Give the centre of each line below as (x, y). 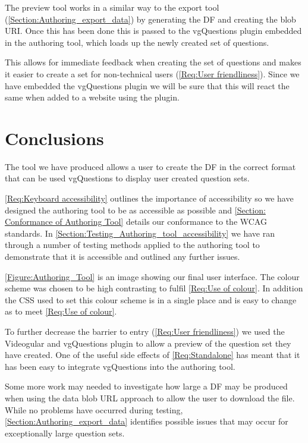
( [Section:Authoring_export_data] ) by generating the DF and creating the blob (150, 19)
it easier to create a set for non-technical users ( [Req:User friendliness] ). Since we (152, 73)
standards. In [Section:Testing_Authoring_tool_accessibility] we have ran (140, 233)
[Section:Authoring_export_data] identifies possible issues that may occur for (147, 421)
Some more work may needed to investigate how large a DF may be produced (146, 386)
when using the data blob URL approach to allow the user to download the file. (150, 398)
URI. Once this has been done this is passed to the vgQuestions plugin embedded (153, 31)
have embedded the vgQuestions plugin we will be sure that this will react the (147, 85)
